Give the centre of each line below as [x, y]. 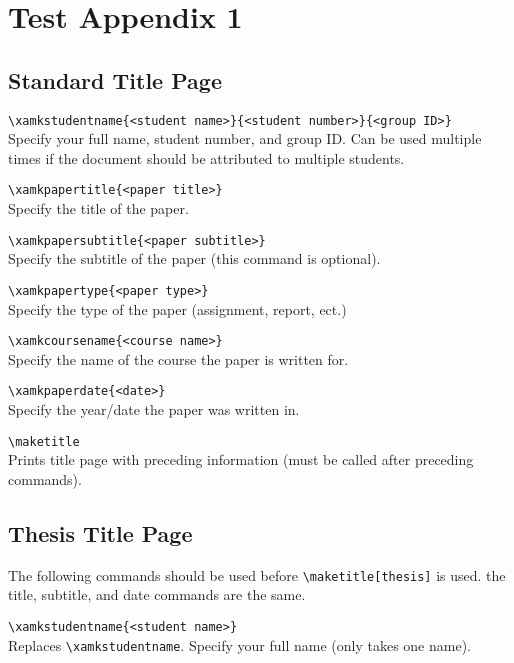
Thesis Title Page [100, 532]
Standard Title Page [115, 79]
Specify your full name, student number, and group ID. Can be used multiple [245, 138]
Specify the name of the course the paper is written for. [178, 358]
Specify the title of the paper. [98, 208]
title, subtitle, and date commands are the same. [157, 594]
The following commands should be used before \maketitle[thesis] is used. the [257, 574]
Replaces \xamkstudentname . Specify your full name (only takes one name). [239, 644]
